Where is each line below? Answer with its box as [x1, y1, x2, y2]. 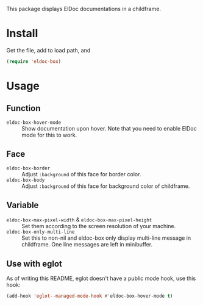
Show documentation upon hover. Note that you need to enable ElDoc [21, 124, 197, 132]
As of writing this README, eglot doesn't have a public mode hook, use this [6, 274, 196, 282]
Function [6, 103, 41, 113]
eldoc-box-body [6, 177, 45, 183]
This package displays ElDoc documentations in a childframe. [6, 5, 162, 12]
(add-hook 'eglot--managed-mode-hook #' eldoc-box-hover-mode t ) [6, 293, 173, 300]
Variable [6, 200, 39, 210]
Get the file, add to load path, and [6, 46, 91, 54]
